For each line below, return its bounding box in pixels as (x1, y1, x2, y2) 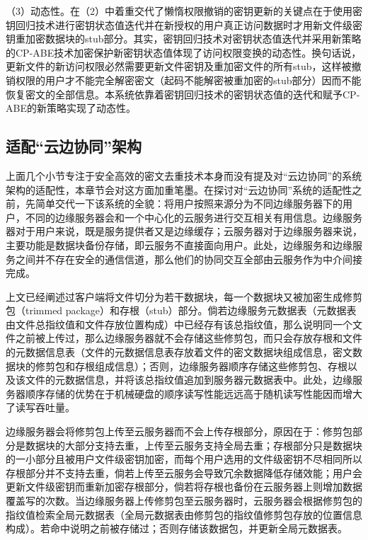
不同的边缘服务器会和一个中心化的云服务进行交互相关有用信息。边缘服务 (25, 209, 362, 224)
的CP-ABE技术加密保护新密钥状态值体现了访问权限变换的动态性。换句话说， (6, 45, 362, 59)
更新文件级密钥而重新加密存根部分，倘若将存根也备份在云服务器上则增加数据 (6, 479, 362, 494)
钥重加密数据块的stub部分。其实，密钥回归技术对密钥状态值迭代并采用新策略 (6, 31, 362, 46)
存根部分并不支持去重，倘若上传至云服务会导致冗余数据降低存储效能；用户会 (6, 465, 362, 480)
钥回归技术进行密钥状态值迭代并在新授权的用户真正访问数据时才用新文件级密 (6, 17, 362, 32)
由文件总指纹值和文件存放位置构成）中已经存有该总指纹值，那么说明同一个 (6, 316, 352, 331)
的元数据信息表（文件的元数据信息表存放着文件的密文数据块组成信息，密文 (6, 345, 352, 360)
